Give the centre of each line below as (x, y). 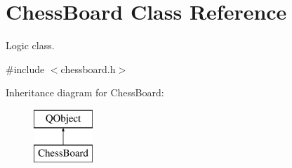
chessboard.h (88, 69)
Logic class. (30, 45)
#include (25, 69)
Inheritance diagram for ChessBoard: (85, 92)
